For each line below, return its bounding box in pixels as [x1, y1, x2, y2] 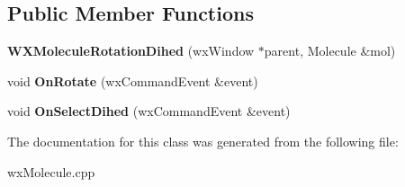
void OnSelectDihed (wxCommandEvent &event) [7, 102, 291, 120]
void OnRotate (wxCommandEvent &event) [7, 71, 258, 90]
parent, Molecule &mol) [264, 41, 396, 60]
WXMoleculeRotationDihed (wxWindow [7, 41, 255, 60]
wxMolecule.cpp [7, 162, 95, 181]
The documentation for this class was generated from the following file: [7, 131, 399, 150]
